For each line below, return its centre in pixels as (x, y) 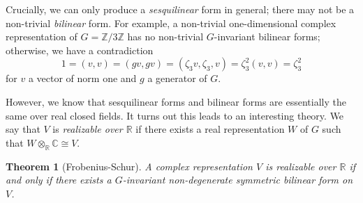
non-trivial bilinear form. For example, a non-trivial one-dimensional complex (171, 23)
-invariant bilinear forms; (267, 36)
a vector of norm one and (82, 78)
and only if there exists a (59, 180)
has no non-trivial (165, 36)
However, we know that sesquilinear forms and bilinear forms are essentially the (176, 101)
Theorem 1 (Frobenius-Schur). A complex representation (129, 166)
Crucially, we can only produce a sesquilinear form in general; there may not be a (180, 9)
